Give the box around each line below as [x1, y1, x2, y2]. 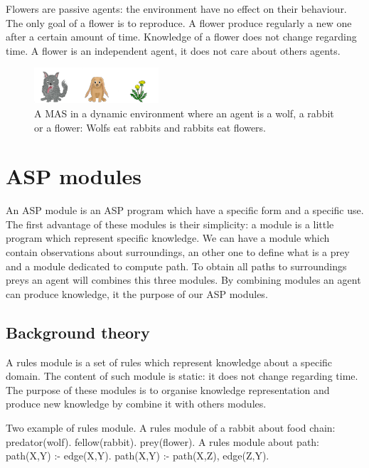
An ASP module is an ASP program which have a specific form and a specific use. [6, 203, 364, 218]
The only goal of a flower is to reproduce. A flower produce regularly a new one [6, 15, 352, 30]
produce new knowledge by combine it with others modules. [6, 396, 267, 411]
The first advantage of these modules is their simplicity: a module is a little [6, 216, 334, 231]
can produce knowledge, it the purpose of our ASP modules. [6, 286, 268, 301]
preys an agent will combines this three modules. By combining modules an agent [6, 272, 361, 287]
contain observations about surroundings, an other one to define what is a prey [6, 245, 350, 260]
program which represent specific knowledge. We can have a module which [6, 230, 330, 245]
